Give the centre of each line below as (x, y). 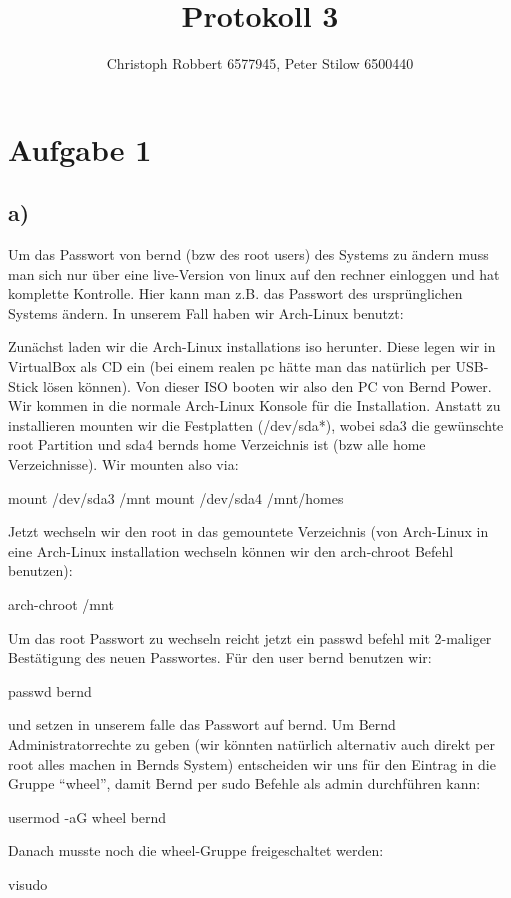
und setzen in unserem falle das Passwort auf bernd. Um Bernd (202, 724)
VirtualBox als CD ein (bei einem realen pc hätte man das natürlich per (229, 366)
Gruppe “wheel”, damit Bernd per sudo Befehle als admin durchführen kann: (244, 783)
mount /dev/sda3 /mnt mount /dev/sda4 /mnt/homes (176, 497)
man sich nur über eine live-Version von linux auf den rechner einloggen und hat (254, 273)
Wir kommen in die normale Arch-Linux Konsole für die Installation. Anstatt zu (254, 405)
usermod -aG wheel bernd (87, 816)
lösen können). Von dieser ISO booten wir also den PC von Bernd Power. (267, 385)
